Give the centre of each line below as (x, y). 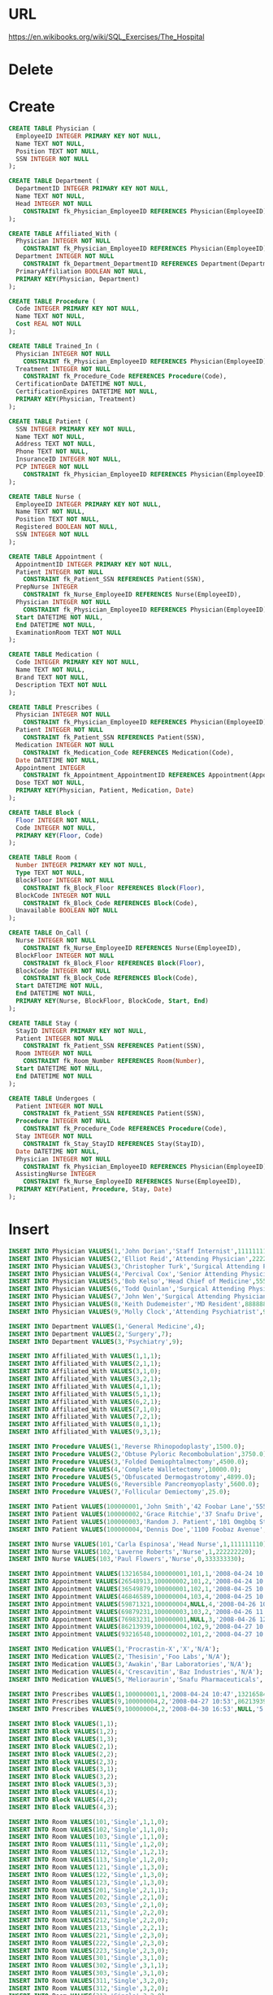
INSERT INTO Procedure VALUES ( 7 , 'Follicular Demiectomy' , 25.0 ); (119, 1492)
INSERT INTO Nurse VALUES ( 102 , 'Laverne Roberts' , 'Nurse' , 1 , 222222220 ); (132, 1551)
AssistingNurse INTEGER (56, 1174)
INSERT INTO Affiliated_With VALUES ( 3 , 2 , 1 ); (85, 1379)
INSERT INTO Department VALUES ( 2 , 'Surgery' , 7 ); (91, 1334)
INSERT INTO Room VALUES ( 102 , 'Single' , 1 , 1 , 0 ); (89, 1829)
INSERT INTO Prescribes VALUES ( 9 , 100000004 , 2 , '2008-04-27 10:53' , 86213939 (138, 1702)
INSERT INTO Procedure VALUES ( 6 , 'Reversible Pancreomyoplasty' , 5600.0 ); (134, 1485)
